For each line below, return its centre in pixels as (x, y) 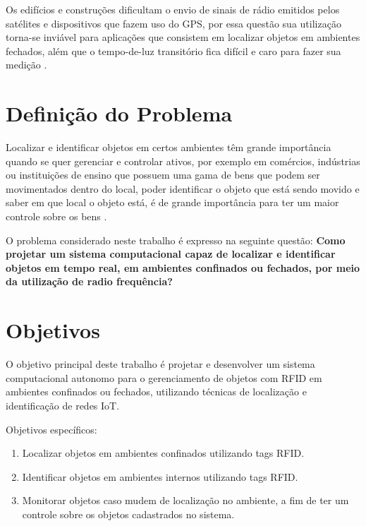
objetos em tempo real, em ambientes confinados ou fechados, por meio (183, 267)
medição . (26, 65)
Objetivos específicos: (51, 429)
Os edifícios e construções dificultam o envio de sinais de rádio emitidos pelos (173, 9)
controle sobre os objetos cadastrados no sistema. (128, 514)
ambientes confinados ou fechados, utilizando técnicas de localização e (156, 391)
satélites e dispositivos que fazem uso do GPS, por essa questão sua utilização (173, 23)
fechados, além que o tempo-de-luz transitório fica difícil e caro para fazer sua (173, 50)
